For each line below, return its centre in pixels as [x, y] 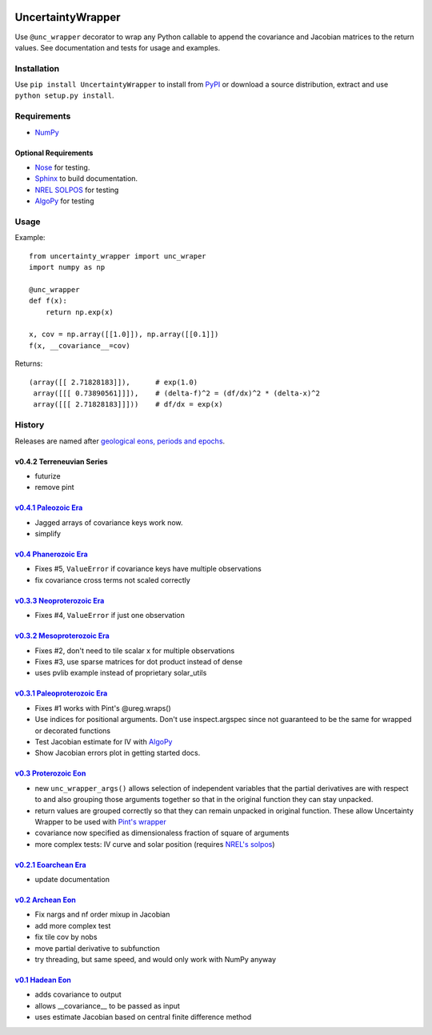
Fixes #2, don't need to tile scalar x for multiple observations [135, 650]
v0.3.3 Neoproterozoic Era [60, 600]
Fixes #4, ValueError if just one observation [110, 616]
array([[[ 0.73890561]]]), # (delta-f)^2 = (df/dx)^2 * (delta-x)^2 [176, 393]
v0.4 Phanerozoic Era [51, 554]
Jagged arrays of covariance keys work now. [109, 522]
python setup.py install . [64, 95]
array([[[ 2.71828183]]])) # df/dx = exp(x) [128, 405]
